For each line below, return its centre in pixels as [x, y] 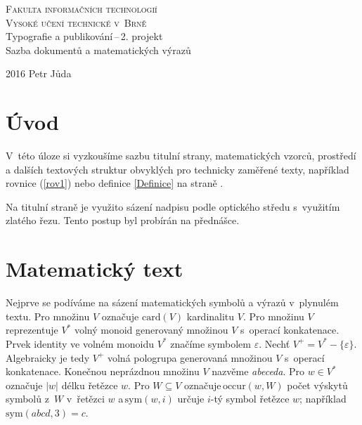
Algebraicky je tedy [48, 357]
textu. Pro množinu [48, 316]
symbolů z [27, 399]
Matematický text [95, 269]
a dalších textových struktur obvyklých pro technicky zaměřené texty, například [177, 169]
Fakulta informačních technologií [82, 8]
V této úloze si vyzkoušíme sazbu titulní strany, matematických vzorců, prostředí [181, 156]
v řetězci [85, 399]
